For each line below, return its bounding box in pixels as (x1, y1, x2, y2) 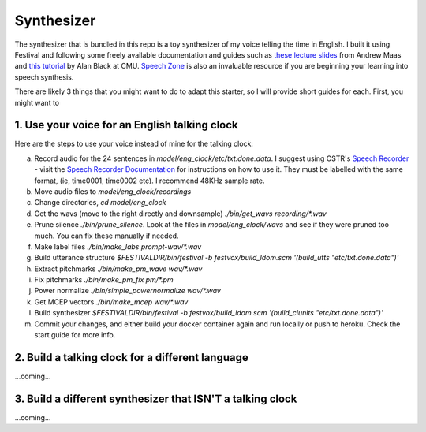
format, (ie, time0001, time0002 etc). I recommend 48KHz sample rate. (34, 176, 265, 185)
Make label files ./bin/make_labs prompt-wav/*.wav (34, 241, 202, 251)
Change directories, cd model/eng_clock (34, 198, 166, 207)
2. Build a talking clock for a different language (14, 351, 248, 364)
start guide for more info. (34, 330, 116, 340)
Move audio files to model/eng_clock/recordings (34, 186, 192, 196)
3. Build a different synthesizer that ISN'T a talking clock (14, 392, 297, 405)
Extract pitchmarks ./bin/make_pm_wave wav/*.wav (34, 264, 203, 274)
